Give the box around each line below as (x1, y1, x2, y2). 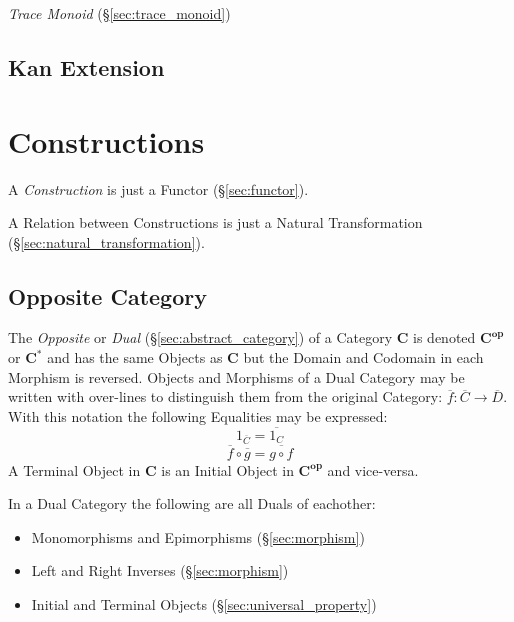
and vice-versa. (327, 459, 419, 480)
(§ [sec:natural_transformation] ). (8, 231, 205, 252)
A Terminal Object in (8, 459, 141, 480)
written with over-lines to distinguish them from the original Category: (8, 386, 443, 407)
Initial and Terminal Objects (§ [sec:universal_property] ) (31, 594, 377, 615)
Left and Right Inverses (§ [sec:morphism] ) (31, 560, 289, 581)
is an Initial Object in (161, 459, 294, 480)
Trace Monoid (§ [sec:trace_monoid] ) (8, 3, 231, 23)
